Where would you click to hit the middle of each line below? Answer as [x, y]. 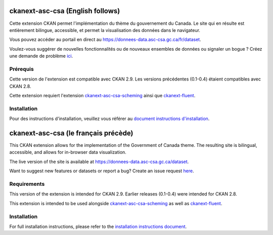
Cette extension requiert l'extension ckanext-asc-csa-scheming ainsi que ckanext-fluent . [102, 95]
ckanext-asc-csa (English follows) [65, 11]
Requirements [27, 184]
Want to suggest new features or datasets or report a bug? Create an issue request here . [102, 171]
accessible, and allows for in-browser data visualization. [68, 152]
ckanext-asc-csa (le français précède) [71, 133]
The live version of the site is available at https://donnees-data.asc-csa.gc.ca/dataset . [99, 162]
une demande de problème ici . [41, 56]
